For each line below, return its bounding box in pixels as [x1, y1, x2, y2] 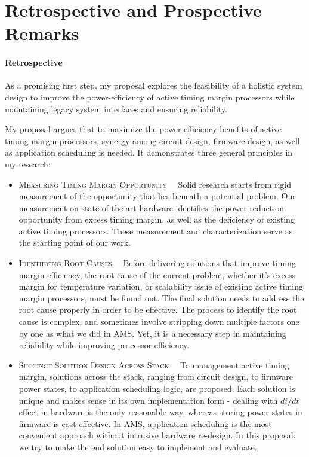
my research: [5, 157, 51, 170]
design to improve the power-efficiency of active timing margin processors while [5, 90, 295, 103]
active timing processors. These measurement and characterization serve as [18, 224, 293, 237]
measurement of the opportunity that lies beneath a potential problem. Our [18, 190, 296, 202]
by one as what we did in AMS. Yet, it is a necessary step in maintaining [18, 327, 286, 339]
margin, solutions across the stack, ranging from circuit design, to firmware [18, 370, 293, 383]
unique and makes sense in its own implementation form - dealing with [18, 394, 278, 406]
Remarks [5, 21, 79, 45]
